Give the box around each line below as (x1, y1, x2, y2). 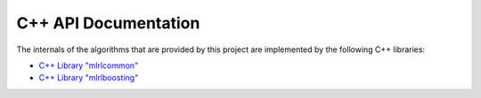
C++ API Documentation (16, 13, 200, 33)
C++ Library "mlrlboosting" (38, 72, 139, 83)
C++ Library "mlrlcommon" (38, 60, 139, 71)
